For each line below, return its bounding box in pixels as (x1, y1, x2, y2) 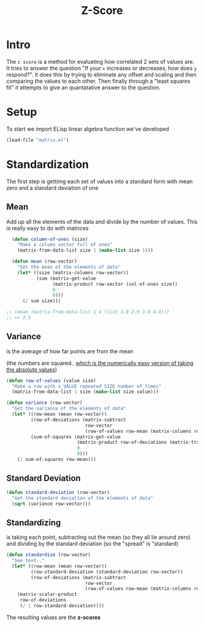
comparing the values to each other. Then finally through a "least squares (6, 77, 191, 85)
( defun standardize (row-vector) (6, 552, 91, 558)
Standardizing (6, 518, 61, 528)
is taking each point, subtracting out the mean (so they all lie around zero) (6, 533, 191, 541)
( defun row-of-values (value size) (6, 378, 97, 384)
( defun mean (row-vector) (12, 258, 78, 265)
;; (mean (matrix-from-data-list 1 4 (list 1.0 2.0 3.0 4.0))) (6, 309, 170, 315)
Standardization (6, 158, 89, 171)
